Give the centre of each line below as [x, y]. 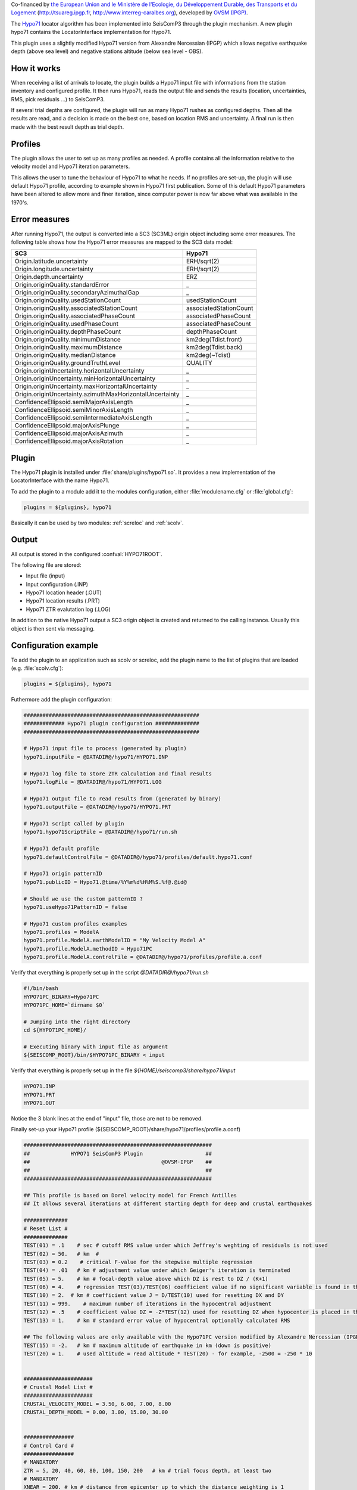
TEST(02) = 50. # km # [61, 1254]
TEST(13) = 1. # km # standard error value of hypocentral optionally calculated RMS [157, 1320]
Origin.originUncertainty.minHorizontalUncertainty [85, 378]
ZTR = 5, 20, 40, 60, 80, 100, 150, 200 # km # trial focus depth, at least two [148, 1470]
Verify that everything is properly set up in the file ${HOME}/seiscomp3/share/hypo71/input [123, 1070]
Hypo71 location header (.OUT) [64, 592]
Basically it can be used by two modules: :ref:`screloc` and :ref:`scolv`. [97, 523]
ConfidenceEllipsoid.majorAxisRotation [69, 441]
